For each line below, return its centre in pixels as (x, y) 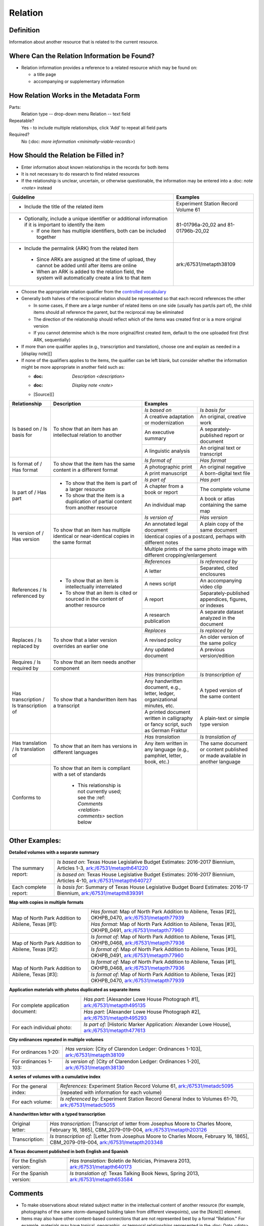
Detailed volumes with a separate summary (54, 852)
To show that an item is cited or (101, 592)
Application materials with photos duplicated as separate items (75, 990)
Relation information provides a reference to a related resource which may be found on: (109, 67)
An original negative (223, 467)
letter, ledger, (160, 693)
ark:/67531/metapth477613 (114, 1030)
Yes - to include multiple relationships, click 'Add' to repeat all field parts (94, 128)
